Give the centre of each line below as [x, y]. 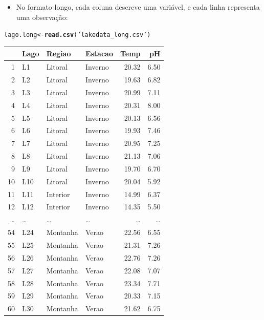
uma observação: [42, 17]
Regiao [59, 54]
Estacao [99, 54]
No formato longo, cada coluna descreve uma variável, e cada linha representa [138, 7]
